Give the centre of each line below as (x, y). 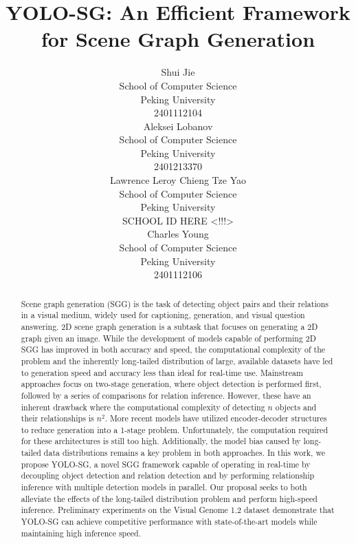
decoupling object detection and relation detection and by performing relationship (168, 475)
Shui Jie (178, 72)
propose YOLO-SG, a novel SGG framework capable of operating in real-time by (166, 464)
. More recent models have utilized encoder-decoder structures (216, 418)
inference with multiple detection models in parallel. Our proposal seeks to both (164, 487)
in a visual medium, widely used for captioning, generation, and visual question (163, 315)
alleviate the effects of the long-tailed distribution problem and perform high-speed (169, 498)
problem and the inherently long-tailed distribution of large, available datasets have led (177, 360)
